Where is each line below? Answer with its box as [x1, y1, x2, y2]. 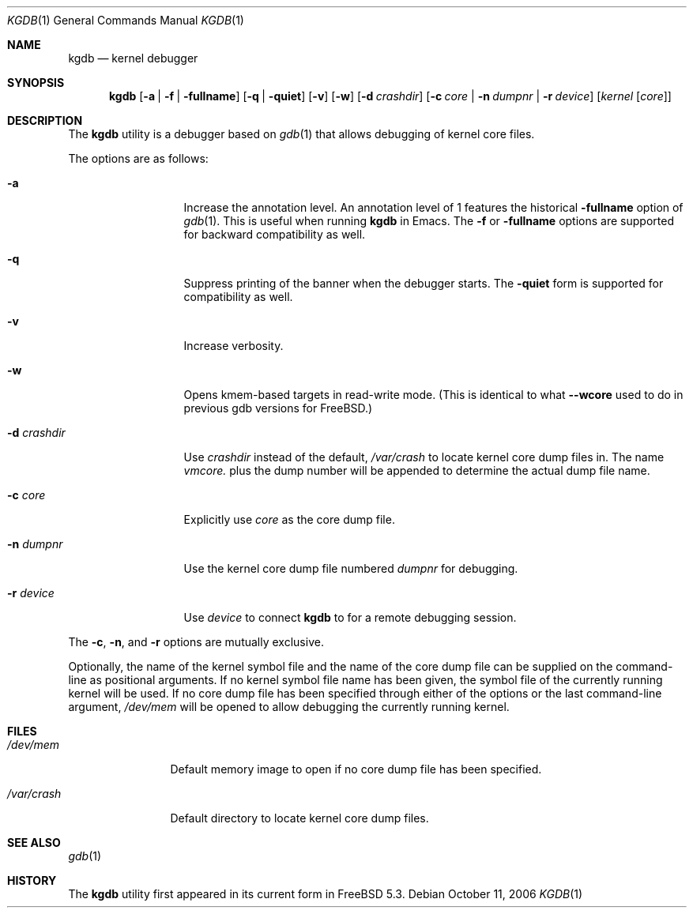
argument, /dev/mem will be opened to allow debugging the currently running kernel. [68, 700, 510, 713]
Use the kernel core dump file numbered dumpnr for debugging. [183, 562, 518, 575]
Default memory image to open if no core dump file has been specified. [170, 762, 542, 776]
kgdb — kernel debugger [68, 51, 198, 65]
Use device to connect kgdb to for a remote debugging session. [183, 611, 517, 624]
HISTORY [7, 874, 57, 887]
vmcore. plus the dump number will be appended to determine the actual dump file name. [183, 464, 650, 477]
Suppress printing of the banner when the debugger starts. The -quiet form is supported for [183, 276, 664, 290]
